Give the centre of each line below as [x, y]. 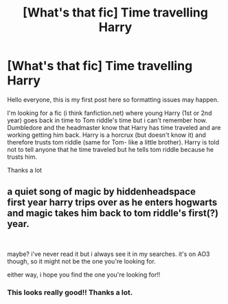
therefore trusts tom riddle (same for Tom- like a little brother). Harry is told [113, 142]
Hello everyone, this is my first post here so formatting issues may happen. [113, 99]
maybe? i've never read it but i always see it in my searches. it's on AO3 [109, 254]
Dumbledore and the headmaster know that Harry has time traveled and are [114, 127]
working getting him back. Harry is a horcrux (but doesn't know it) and [106, 135]
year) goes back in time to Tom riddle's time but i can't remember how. [107, 120]
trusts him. [22, 157]
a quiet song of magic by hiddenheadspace [101, 192]
